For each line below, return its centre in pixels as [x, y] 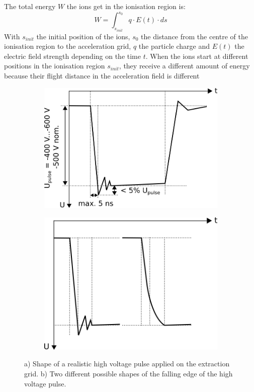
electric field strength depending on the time [72, 56]
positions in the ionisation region [55, 66]
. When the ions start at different [197, 56]
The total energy [30, 6]
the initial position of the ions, [83, 36]
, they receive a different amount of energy [184, 66]
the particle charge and [174, 46]
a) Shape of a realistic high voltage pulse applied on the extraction [127, 364]
